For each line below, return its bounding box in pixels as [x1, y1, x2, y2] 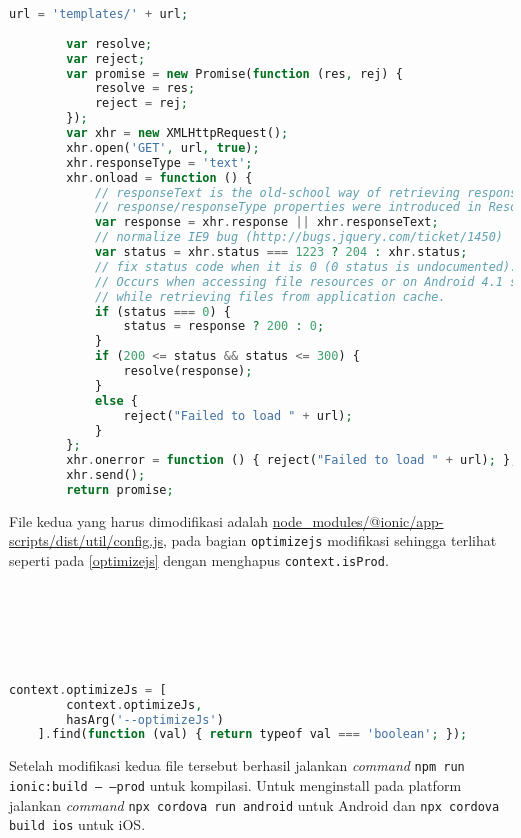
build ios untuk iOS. [9, 814, 146, 835]
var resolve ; [66, 36, 153, 51]
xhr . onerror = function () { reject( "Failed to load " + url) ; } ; [66, 453, 518, 468]
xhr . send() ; [66, 468, 146, 483]
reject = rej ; [94, 96, 189, 111]
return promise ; [66, 483, 174, 497]
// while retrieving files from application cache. [94, 289, 446, 304]
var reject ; [66, 51, 146, 66]
